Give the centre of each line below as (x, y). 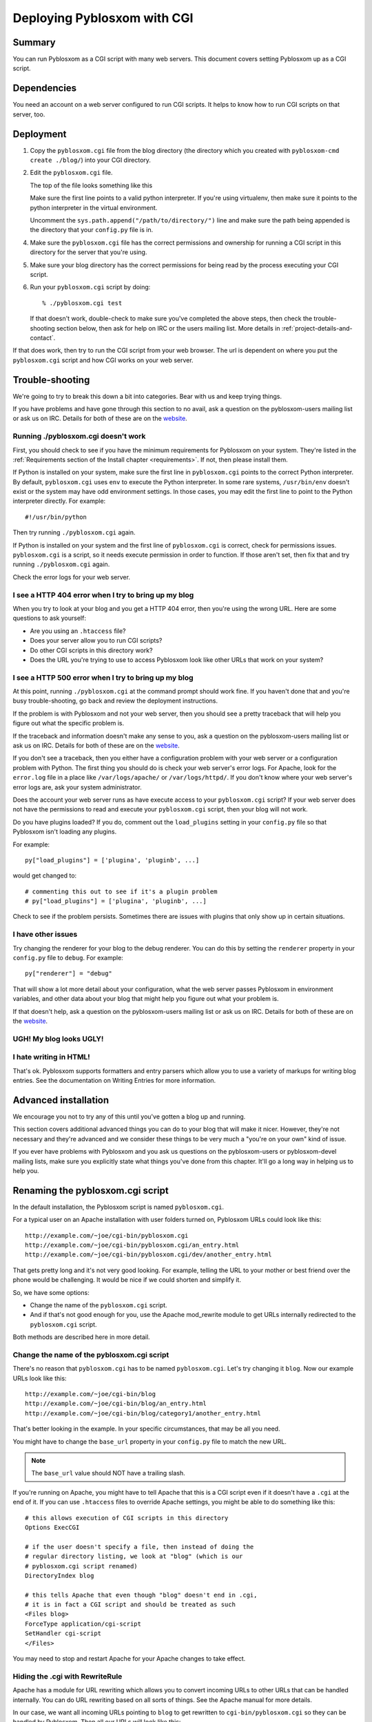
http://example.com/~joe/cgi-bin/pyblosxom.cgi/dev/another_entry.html (148, 1255)
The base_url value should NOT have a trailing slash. (108, 1473)
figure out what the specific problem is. (69, 723)
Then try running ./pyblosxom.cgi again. (74, 532)
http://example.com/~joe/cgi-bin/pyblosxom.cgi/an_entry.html (132, 1245)
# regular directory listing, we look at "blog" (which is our (134, 1556)
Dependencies (45, 89)
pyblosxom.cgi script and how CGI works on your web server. (103, 360)
